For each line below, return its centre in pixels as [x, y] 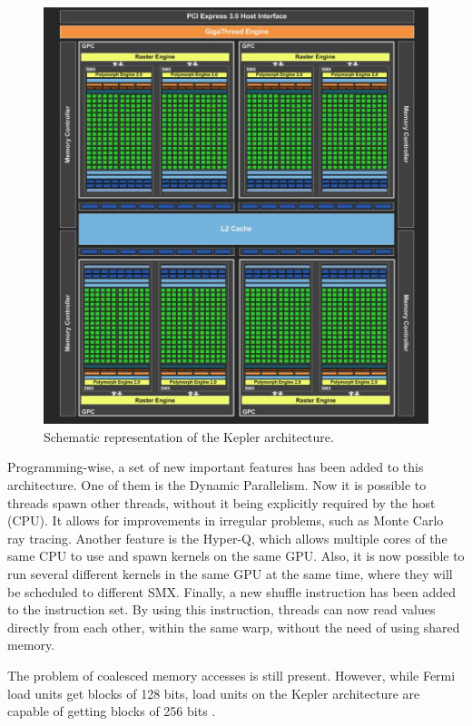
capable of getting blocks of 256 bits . [112, 711]
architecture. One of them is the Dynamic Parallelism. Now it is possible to [217, 485]
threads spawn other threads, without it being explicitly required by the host [221, 502]
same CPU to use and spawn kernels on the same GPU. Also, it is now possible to [236, 556]
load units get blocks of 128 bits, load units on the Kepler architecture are [214, 693]
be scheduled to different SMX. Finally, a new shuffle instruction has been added [232, 591]
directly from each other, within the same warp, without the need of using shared [234, 627]
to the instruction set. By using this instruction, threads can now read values [221, 609]
